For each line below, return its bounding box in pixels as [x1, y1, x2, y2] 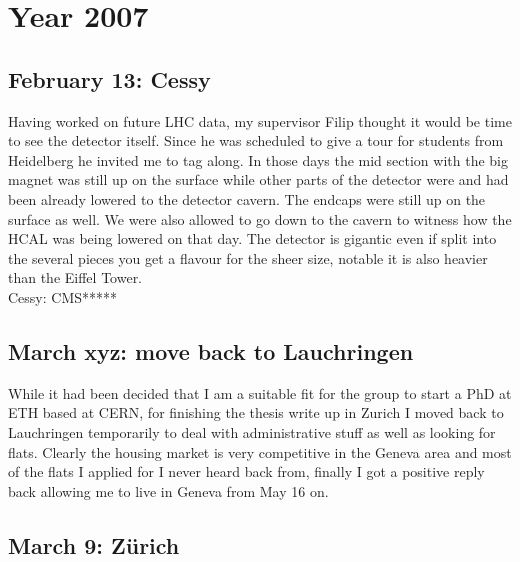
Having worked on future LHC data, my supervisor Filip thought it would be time [8, 110, 512, 131]
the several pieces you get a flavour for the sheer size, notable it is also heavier [8, 247, 488, 268]
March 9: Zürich [8, 529, 180, 560]
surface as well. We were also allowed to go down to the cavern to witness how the [8, 208, 512, 229]
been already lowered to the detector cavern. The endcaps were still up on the [8, 188, 486, 209]
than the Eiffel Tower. [8, 267, 143, 288]
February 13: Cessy [8, 63, 211, 94]
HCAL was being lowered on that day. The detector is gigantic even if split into [8, 228, 497, 249]
